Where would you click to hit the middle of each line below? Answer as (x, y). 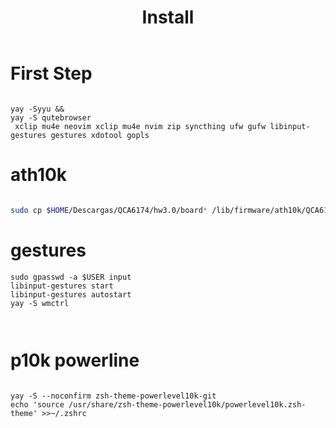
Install (168, 17)
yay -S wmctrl (40, 303)
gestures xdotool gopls (100, 135)
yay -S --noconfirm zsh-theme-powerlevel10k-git (113, 396)
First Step (51, 73)
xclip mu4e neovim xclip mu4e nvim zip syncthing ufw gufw (140, 126)
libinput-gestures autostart (71, 294)
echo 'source (37, 404)
